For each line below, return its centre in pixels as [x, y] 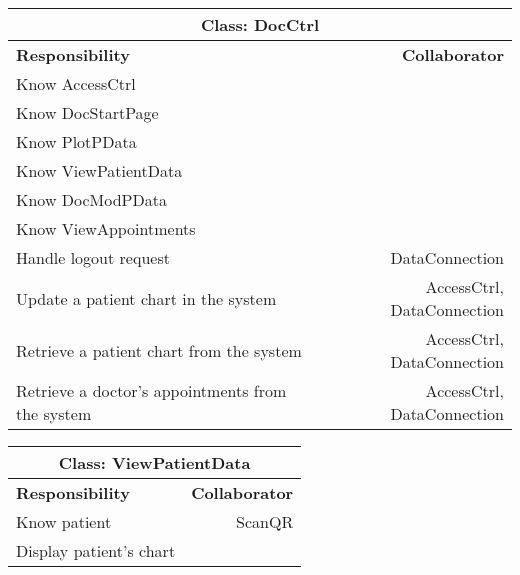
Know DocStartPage [87, 112]
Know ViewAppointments [106, 228]
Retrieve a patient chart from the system [159, 350]
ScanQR [265, 521]
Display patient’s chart [96, 550]
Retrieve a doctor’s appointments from [151, 390]
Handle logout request [93, 257]
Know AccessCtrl [76, 83]
